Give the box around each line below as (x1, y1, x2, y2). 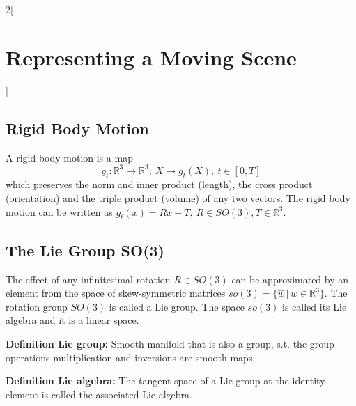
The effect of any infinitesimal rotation (6, 272, 171, 286)
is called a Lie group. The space (109, 299, 245, 313)
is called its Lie (282, 299, 347, 313)
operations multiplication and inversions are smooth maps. (6, 350, 256, 364)
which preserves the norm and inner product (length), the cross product (6, 177, 313, 192)
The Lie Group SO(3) (6, 239, 164, 260)
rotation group (6, 299, 68, 313)
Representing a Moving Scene (6, 42, 297, 71)
